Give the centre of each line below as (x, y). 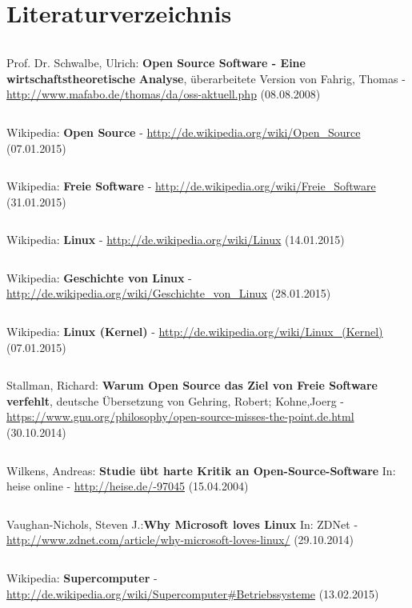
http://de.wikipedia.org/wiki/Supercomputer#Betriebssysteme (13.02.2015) (193, 593)
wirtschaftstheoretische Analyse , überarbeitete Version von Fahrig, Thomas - (206, 78)
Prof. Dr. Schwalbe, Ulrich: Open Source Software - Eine (156, 63)
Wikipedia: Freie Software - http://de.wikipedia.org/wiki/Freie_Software (191, 186)
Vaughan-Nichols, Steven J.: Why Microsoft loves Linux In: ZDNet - (182, 524)
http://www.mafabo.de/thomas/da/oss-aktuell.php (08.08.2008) (164, 94)
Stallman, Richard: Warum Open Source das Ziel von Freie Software (192, 385)
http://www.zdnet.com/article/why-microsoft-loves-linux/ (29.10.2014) (180, 540)
